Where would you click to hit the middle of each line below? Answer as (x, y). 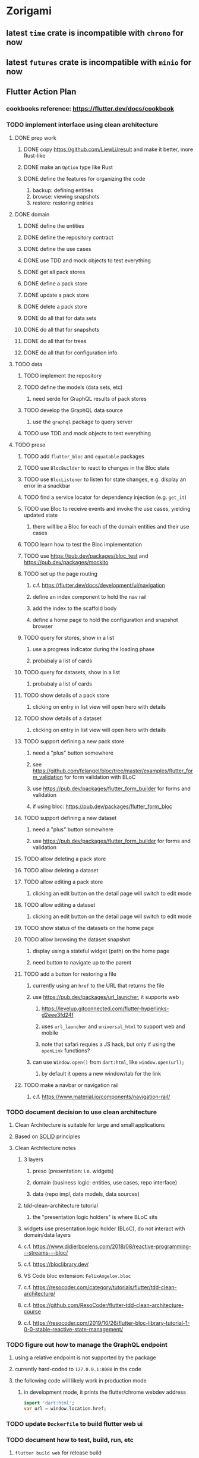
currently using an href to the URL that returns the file (98, 985)
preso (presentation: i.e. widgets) (73, 1171)
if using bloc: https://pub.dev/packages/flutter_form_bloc (102, 806)
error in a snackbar (47, 485)
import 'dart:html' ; (49, 1403)
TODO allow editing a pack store (63, 882)
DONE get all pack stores (54, 272)
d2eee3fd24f (58, 1014)
